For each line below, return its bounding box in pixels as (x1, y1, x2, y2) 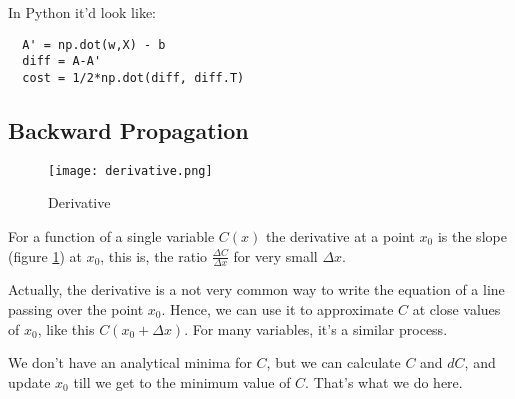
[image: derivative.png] (48, 163, 213, 178)
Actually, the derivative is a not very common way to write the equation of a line (8, 279, 505, 300)
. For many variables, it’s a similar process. (184, 318, 448, 339)
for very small (233, 245, 318, 266)
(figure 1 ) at (8, 245, 82, 266)
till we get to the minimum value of (73, 371, 291, 392)
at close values (412, 299, 501, 320)
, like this (37, 318, 95, 339)
